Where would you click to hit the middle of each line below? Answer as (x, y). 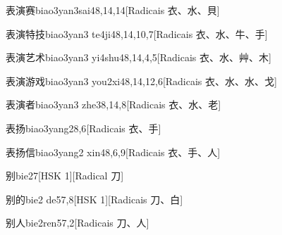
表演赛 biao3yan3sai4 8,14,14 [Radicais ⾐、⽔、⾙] (113, 10)
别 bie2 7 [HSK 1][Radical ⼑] (65, 176)
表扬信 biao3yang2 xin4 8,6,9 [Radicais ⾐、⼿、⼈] (113, 152)
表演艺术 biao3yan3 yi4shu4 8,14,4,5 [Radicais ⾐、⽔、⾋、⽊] (139, 57)
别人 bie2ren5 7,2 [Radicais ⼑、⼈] (78, 223)
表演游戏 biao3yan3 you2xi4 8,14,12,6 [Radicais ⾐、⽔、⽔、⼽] (141, 81)
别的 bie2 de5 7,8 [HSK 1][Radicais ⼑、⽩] (94, 199)
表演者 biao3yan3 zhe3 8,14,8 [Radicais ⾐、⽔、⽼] (114, 104)
